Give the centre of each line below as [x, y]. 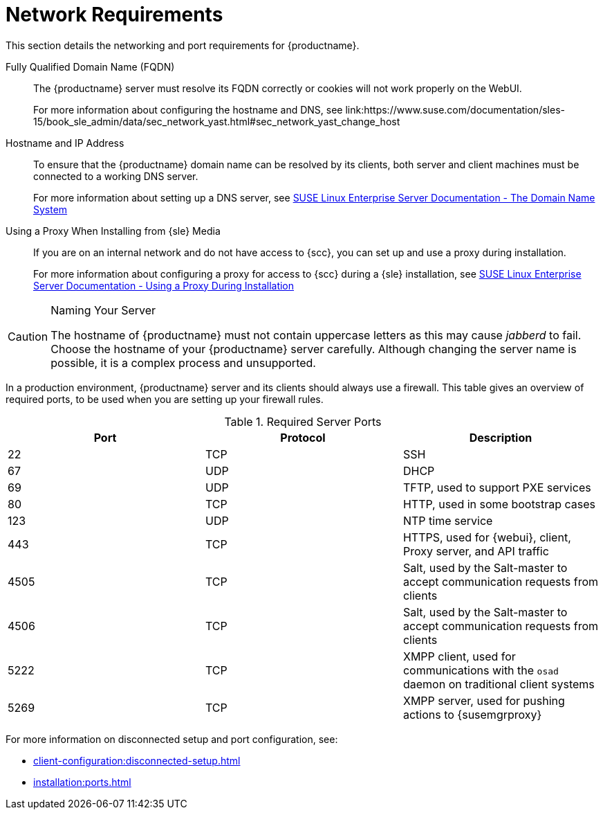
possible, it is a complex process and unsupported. [183, 362]
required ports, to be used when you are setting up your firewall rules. [165, 399]
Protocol [303, 437]
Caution [28, 336]
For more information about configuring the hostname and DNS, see [188, 109]
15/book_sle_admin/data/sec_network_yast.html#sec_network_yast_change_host [217, 121]
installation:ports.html [82, 782]
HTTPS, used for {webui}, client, [487, 537]
